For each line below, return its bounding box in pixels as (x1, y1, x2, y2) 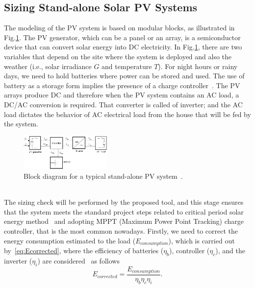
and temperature (102, 61, 152, 71)
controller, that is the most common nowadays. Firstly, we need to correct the (4, 225, 238, 236)
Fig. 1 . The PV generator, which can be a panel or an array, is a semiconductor (4, 32, 241, 42)
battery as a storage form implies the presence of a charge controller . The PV (4, 80, 240, 90)
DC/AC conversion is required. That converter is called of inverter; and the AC (4, 99, 243, 109)
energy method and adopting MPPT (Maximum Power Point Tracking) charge (4, 216, 244, 226)
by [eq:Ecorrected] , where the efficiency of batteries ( (4, 245, 164, 255)
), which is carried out (168, 235, 235, 245)
